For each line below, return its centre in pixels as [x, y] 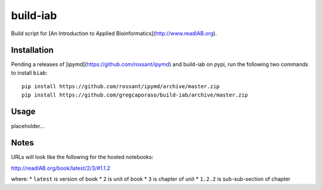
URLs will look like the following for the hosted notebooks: [82, 157]
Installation [32, 50]
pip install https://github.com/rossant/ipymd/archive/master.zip [121, 87]
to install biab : [29, 73]
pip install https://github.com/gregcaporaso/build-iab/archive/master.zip [135, 95]
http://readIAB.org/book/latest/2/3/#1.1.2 [61, 168]
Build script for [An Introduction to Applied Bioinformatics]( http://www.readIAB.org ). [114, 33]
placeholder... [28, 126]
